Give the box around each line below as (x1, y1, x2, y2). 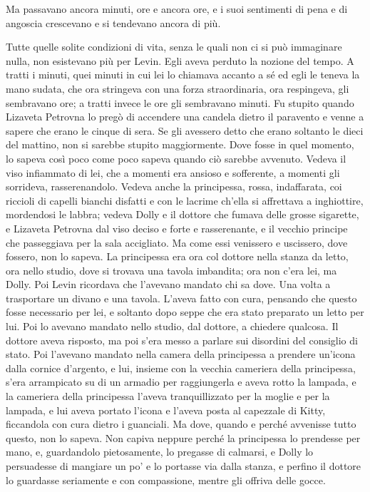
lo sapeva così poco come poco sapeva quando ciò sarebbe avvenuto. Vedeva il (6, 150, 346, 165)
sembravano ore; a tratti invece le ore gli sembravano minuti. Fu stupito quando (6, 95, 354, 110)
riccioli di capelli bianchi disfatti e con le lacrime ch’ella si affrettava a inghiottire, (6, 193, 364, 207)
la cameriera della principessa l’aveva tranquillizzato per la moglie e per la (6, 389, 330, 404)
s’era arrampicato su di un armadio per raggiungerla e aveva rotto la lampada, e (6, 374, 356, 389)
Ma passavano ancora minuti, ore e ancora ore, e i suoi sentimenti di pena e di (6, 1, 348, 16)
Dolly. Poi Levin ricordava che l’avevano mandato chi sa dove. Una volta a (6, 277, 331, 292)
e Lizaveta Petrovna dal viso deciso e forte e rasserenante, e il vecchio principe (6, 220, 348, 235)
